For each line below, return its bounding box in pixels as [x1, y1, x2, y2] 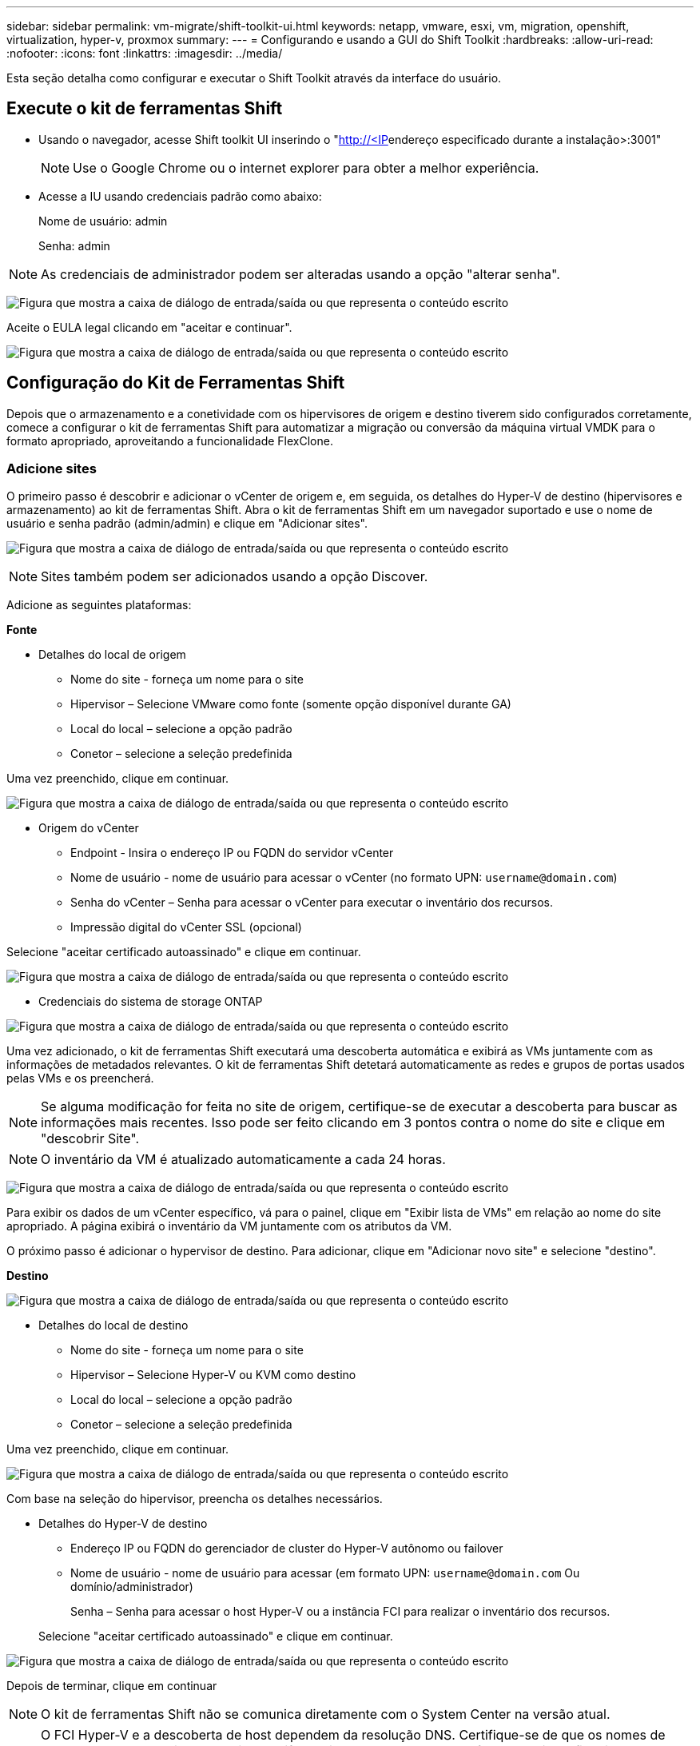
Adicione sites [6, 460, 97, 477]
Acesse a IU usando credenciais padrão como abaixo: [38, 189, 322, 203]
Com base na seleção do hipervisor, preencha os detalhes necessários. [6, 1492, 383, 1506]
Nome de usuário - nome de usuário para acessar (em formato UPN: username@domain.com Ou [70, 1566, 580, 1581]
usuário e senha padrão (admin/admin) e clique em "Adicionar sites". [6, 516, 368, 531]
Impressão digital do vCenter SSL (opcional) [70, 920, 302, 935]
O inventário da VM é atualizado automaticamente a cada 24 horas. [41, 1151, 446, 1168]
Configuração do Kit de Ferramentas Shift [6, 373, 345, 393]
